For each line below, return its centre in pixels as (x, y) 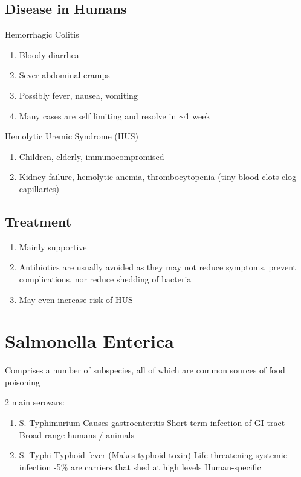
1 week (198, 115)
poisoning (23, 382)
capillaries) (39, 188)
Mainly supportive (53, 246)
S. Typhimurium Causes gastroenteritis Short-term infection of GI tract (152, 423)
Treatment (38, 221)
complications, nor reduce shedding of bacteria (105, 279)
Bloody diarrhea (49, 54)
